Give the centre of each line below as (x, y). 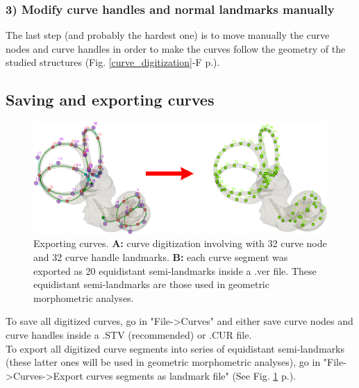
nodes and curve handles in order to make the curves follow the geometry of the (176, 48)
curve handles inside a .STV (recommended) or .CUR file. (129, 335)
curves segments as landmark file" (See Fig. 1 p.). (191, 375)
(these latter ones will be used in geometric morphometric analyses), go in (163, 362)
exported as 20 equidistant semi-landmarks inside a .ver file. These (175, 270)
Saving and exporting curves (110, 100)
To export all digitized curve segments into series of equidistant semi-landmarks (175, 348)
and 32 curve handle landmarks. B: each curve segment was (161, 257)
